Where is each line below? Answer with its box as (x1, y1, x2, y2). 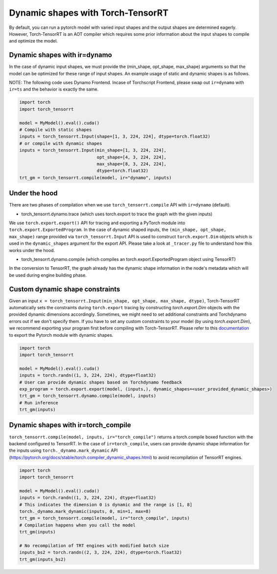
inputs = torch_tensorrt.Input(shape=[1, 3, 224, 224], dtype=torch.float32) (19, 134, 210, 139)
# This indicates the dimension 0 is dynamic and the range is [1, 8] (19, 502, 193, 507)
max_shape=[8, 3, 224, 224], (96, 161, 167, 166)
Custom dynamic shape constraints (9, 285, 120, 293)
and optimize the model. (9, 38, 58, 44)
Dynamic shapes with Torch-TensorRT (9, 7, 169, 18)
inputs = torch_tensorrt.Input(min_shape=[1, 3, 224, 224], (19, 147, 167, 153)
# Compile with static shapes (19, 127, 92, 132)
